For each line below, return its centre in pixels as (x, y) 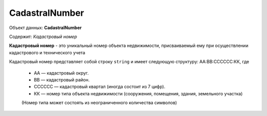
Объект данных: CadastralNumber (45, 28)
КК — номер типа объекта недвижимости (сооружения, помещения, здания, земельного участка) (138, 93)
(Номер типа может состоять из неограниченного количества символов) (99, 103)
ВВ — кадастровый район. (62, 79)
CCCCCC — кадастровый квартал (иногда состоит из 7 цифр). (100, 87)
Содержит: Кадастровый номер (43, 37)
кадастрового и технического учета (47, 52)
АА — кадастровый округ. (61, 73)
